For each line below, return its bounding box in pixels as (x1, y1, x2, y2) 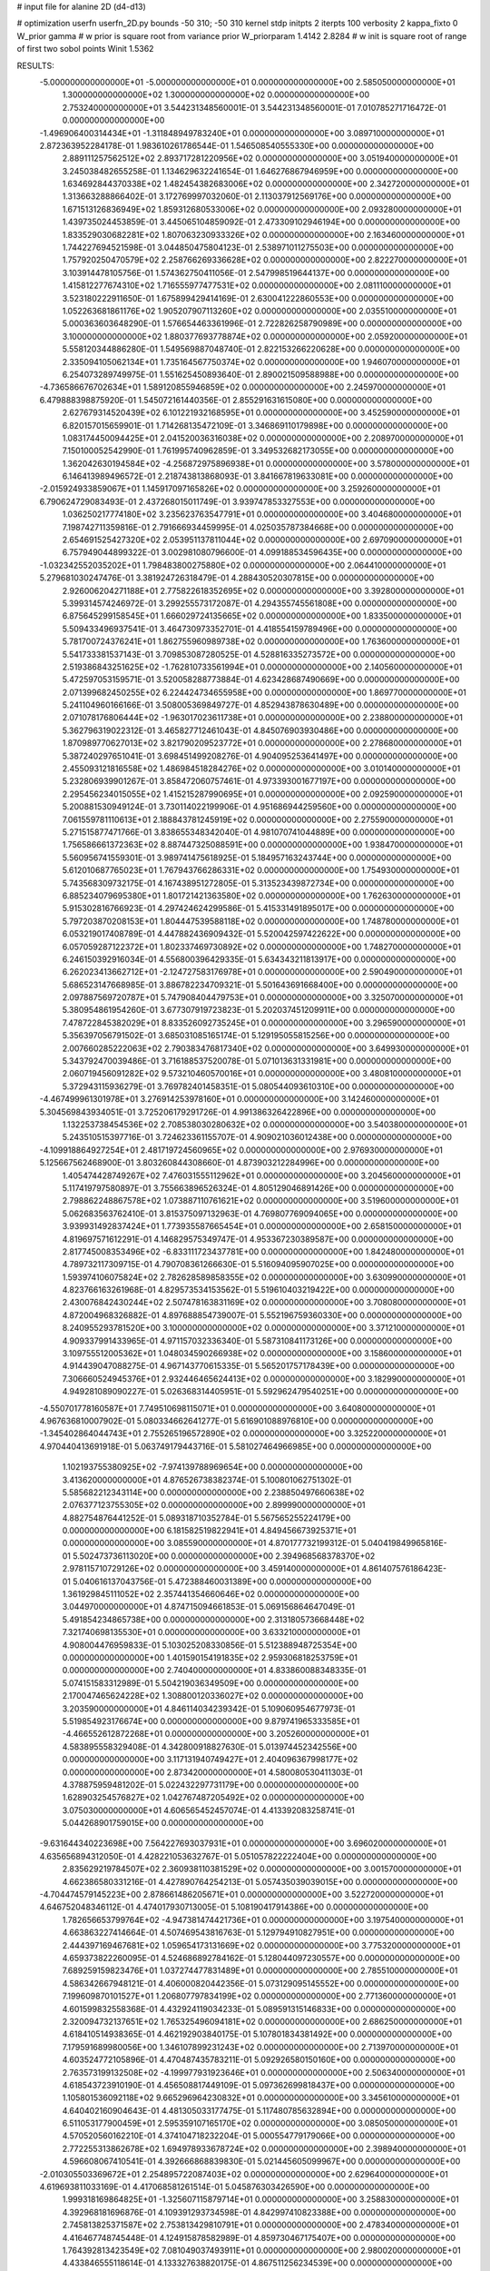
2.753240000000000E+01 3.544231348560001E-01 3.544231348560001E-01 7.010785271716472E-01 (62, 102, 446, 113)
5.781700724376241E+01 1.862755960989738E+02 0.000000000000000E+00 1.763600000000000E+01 (62, 636, 460, 647)
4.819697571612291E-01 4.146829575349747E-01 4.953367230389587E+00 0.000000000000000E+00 (62, 1234, 454, 1245)
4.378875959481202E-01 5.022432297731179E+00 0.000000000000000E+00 (62, 1779, 359, 1790)
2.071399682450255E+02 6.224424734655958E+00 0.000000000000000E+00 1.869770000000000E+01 (62, 687, 467, 698)
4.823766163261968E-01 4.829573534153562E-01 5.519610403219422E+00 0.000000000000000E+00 (62, 1284, 455, 1295)
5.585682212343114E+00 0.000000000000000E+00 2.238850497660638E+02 (62, 1486, 365, 1498)
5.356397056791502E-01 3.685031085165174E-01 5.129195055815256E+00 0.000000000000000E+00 (62, 1030, 450, 1041)
